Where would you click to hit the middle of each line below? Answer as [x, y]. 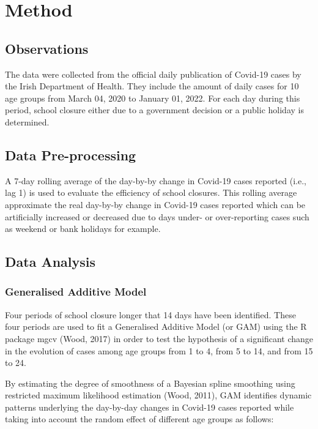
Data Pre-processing [71, 155]
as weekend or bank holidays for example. [83, 229]
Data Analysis [50, 262]
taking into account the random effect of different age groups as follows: [139, 419]
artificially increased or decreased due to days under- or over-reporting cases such [157, 216]
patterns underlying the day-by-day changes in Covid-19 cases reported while [150, 407]
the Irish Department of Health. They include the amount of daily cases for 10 [152, 86]
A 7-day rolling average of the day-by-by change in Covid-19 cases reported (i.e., [156, 180]
